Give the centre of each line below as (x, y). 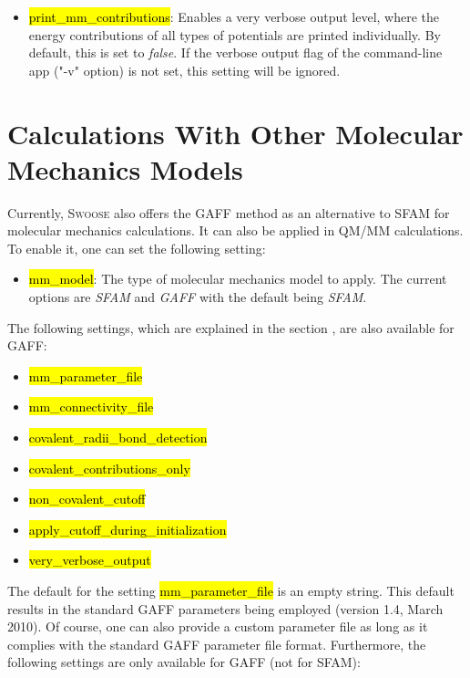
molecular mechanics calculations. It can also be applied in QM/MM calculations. (235, 230)
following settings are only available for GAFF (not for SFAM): (184, 662)
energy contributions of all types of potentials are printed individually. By (235, 34)
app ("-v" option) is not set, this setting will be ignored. (184, 70)
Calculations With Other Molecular (235, 133)
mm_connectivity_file (91, 407)
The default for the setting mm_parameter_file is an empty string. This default (231, 590)
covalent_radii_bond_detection (118, 438)
